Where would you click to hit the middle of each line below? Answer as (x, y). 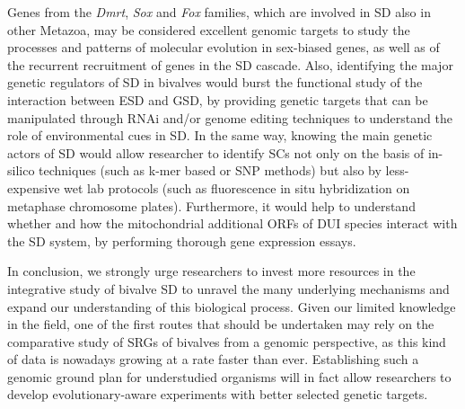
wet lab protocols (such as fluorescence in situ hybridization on (237, 187)
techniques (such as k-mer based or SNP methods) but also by (210, 170)
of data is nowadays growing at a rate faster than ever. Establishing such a (213, 359)
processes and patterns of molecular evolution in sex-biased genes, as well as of (224, 47)
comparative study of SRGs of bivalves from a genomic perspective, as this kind (227, 341)
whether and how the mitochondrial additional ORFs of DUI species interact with (232, 223)
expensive (34, 187)
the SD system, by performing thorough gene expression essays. (182, 240)
